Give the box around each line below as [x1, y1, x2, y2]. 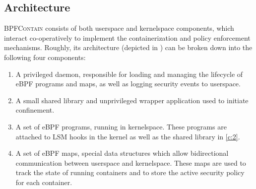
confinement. [15, 105, 55, 115]
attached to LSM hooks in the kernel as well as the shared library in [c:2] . [15, 131, 240, 141]
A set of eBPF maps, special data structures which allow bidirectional [15, 148, 229, 158]
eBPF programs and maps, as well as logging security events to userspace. [15, 78, 241, 89]
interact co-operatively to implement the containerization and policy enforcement [4, 32, 251, 43]
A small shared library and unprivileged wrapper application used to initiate [15, 95, 249, 105]
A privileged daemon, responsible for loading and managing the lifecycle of [15, 68, 243, 79]
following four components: [4, 52, 86, 62]
